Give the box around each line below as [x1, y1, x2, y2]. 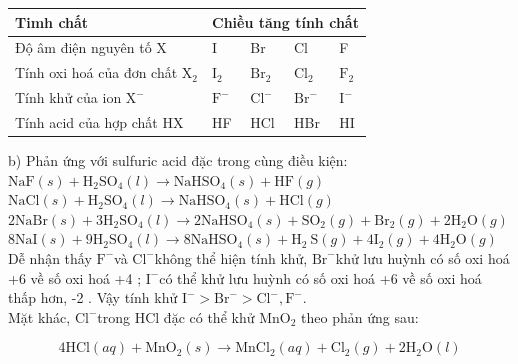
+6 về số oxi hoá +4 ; [8, 267, 142, 288]
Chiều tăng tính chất [212, 11, 359, 32]
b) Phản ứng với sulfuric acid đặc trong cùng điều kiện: [8, 149, 348, 170]
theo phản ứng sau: [301, 306, 419, 327]
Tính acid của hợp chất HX [15, 111, 184, 132]
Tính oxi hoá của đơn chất [15, 62, 178, 83]
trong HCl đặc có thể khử [97, 306, 255, 327]
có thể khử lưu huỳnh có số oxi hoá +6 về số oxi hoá [159, 267, 482, 288]
